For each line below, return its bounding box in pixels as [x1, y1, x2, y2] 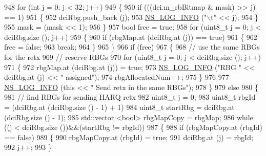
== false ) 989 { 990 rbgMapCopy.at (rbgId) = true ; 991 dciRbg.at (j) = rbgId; [4, 131, 253, 142]
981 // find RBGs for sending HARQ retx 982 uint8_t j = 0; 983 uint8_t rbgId [4, 92, 256, 102]
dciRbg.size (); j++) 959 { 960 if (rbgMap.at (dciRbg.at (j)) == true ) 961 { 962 [4, 31, 257, 42]
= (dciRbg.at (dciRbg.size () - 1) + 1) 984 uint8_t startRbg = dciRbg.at [4, 101, 235, 112]
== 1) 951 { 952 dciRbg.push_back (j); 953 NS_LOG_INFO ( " [4, 11, 207, 22]
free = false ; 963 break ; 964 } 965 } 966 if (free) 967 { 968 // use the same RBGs [4, 41, 260, 52]
